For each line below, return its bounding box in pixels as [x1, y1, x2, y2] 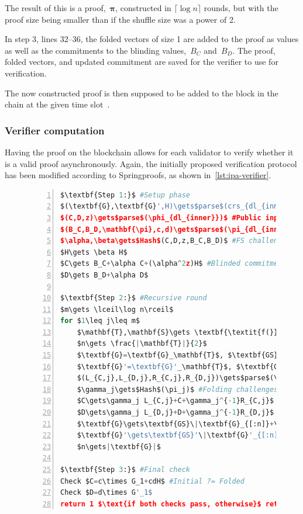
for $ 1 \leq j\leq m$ [60, 317, 140, 325]
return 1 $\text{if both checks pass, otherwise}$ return [60, 499, 291, 508]
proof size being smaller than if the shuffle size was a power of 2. [5, 13, 236, 25]
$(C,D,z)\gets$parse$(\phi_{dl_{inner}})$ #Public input [60, 213, 287, 222]
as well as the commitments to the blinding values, [5, 44, 187, 56]
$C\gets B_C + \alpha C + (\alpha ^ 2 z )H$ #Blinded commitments [60, 259, 291, 268]
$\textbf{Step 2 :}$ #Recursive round [60, 294, 207, 303]
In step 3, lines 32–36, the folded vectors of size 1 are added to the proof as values [5, 33, 299, 45]
